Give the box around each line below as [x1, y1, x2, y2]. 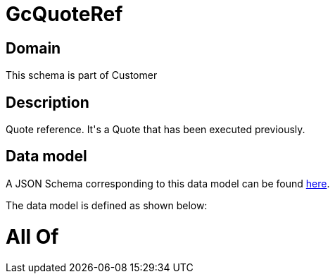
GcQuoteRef [6, 2, 123, 26]
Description [6, 93, 89, 111]
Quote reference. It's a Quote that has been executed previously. [6, 123, 305, 136]
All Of [6, 224, 59, 249]
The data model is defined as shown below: [6, 199, 208, 211]
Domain [6, 39, 61, 57]
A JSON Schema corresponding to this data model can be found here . [6, 177, 330, 190]
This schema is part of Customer [6, 69, 158, 82]
